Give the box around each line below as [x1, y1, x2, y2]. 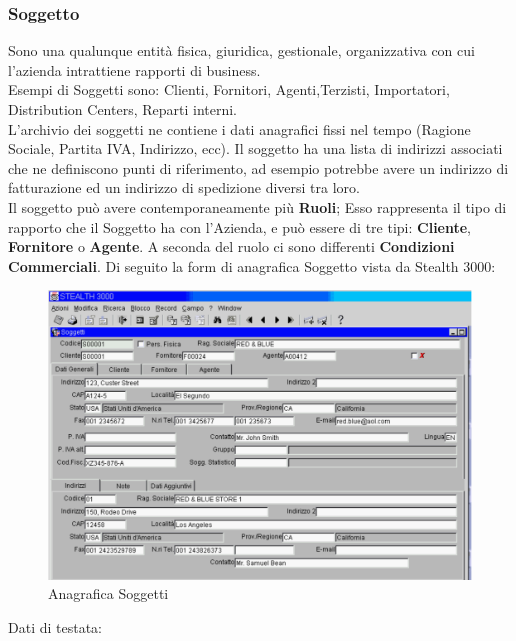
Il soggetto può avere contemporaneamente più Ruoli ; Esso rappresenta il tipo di [8, 196, 507, 217]
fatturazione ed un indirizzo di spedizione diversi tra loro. [8, 177, 360, 198]
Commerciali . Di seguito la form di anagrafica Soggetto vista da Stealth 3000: [8, 255, 496, 276]
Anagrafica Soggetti [48, 583, 169, 604]
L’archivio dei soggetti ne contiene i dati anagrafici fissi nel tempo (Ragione [8, 118, 471, 139]
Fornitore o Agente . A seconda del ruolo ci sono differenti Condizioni [8, 236, 455, 257]
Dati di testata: [8, 616, 102, 637]
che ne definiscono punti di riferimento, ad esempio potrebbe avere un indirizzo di [8, 157, 509, 178]
